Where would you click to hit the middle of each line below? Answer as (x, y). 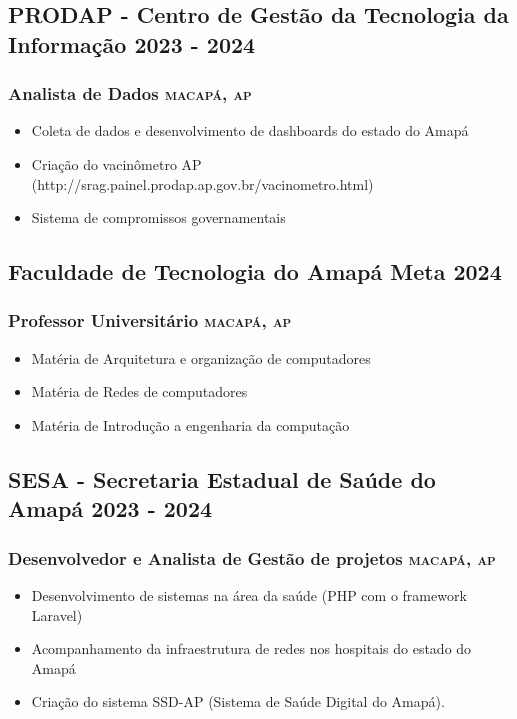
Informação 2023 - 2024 (132, 43)
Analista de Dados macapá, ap (130, 93)
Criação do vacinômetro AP (116, 163)
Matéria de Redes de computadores (139, 391)
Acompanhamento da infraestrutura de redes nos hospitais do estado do (251, 648)
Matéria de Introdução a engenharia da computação (190, 424)
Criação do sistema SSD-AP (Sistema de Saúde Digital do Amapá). (238, 701)
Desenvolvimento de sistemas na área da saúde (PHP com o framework (249, 594)
